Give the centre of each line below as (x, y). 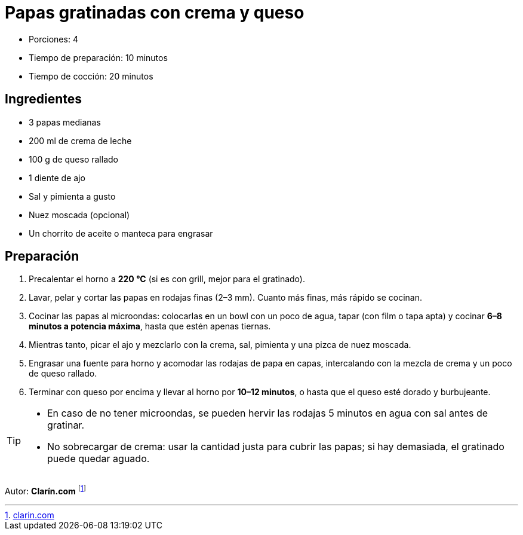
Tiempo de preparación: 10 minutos (98, 57)
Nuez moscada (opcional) (79, 215)
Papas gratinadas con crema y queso (155, 13)
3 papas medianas (65, 122)
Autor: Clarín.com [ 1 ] (46, 490)
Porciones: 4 (53, 39)
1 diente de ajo (57, 178)
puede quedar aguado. (99, 459)
